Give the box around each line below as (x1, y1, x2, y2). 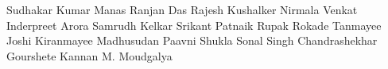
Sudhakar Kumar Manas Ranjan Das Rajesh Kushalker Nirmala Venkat (6, 2, 358, 17)
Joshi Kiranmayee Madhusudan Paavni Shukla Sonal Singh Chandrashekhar (6, 32, 378, 49)
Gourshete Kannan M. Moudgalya (6, 47, 173, 64)
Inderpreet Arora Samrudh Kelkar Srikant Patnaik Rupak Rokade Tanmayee (6, 16, 382, 33)
